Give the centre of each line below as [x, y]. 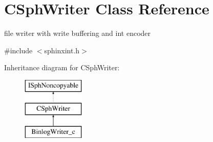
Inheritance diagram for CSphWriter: [62, 67]
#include [18, 50]
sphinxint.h [62, 50]
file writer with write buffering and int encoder [78, 33]
